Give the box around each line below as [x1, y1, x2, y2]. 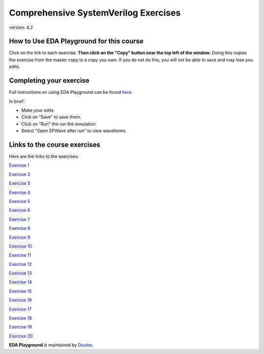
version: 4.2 [9, 24, 33, 30]
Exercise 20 [9, 333, 33, 339]
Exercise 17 [9, 306, 32, 312]
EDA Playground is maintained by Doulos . [9, 342, 94, 348]
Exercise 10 [9, 243, 32, 249]
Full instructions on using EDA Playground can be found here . [9, 89, 133, 95]
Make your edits [21, 107, 54, 113]
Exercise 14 [9, 279, 32, 285]
